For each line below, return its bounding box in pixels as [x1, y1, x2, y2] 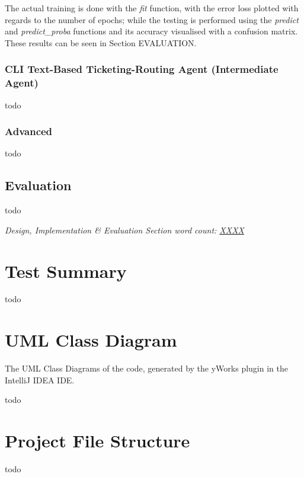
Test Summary [5, 258, 127, 283]
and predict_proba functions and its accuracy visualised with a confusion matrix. [5, 25, 298, 37]
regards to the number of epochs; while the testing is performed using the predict [5, 13, 299, 25]
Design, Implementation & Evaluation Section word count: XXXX [5, 223, 244, 236]
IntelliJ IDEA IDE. [5, 373, 75, 386]
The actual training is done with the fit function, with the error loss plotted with [5, 2, 299, 14]
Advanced [5, 124, 53, 139]
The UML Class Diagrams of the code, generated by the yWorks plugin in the [5, 362, 288, 374]
